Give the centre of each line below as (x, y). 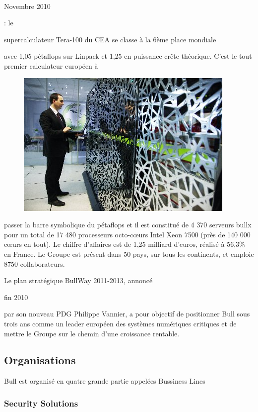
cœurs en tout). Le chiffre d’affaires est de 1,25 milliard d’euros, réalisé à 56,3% (125, 244)
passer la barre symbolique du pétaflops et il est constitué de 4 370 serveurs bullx (128, 225)
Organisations (40, 360)
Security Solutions (41, 403)
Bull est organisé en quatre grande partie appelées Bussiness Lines (105, 381)
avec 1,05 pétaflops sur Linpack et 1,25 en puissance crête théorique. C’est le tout (128, 56)
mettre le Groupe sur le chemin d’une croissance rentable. (92, 333)
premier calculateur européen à (51, 65)
